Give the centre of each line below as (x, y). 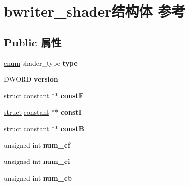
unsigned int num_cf (37, 145)
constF (72, 95)
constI (71, 112)
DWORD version (31, 79)
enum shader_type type (41, 62)
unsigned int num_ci (37, 161)
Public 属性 (33, 42)
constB (72, 128)
